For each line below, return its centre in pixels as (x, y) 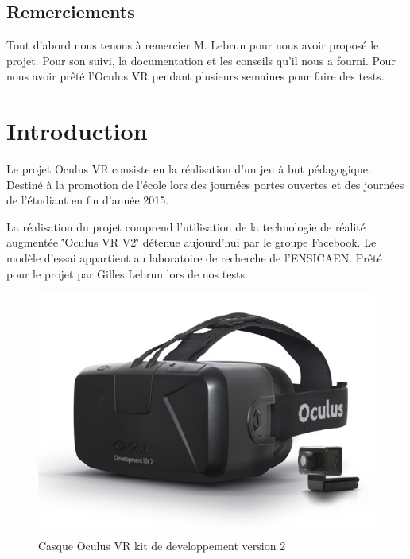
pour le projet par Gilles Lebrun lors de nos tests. (127, 273)
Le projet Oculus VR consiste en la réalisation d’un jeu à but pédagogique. (189, 169)
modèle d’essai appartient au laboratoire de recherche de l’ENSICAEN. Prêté (194, 258)
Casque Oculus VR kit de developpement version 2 (162, 545)
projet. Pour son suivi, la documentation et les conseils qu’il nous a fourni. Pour (201, 60)
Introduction (77, 131)
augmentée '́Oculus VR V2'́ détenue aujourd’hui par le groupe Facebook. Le (191, 242)
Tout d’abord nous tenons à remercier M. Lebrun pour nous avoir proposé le (193, 45)
